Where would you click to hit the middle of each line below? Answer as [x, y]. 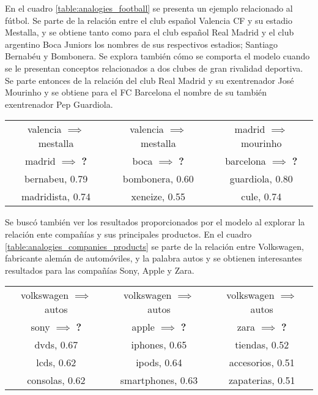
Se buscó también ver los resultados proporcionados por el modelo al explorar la [155, 222]
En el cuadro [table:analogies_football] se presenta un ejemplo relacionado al [149, 8]
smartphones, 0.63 [159, 380]
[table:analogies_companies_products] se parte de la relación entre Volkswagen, [154, 246]
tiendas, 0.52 [262, 345]
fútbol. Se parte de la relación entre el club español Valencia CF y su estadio [149, 20]
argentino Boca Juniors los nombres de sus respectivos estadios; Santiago [142, 44]
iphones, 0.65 [159, 345]
